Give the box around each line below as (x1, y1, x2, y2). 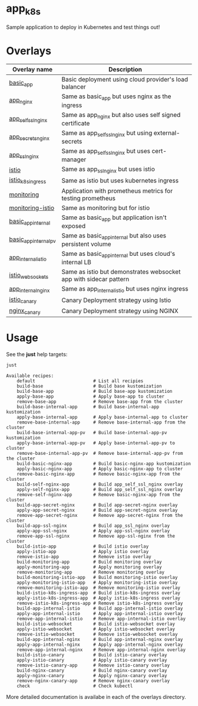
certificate (61, 119, 90, 127)
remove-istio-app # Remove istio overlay (16, 554, 151, 559)
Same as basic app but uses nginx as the (61, 92, 171, 102)
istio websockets (9, 271, 49, 280)
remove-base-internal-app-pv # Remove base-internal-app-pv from (16, 450, 183, 456)
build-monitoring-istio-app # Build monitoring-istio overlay (16, 574, 178, 580)
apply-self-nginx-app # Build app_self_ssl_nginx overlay (16, 486, 183, 492)
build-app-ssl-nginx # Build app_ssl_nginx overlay (16, 522, 170, 529)
